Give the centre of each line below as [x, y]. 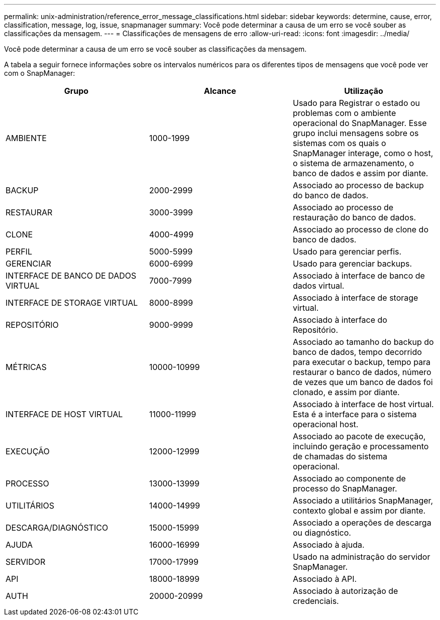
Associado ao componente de [349, 478]
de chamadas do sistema [340, 456]
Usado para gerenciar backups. [352, 264]
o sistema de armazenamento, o [353, 163]
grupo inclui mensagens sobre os [356, 133]
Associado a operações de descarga [362, 523]
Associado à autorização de [345, 591]
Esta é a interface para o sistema [355, 414]
